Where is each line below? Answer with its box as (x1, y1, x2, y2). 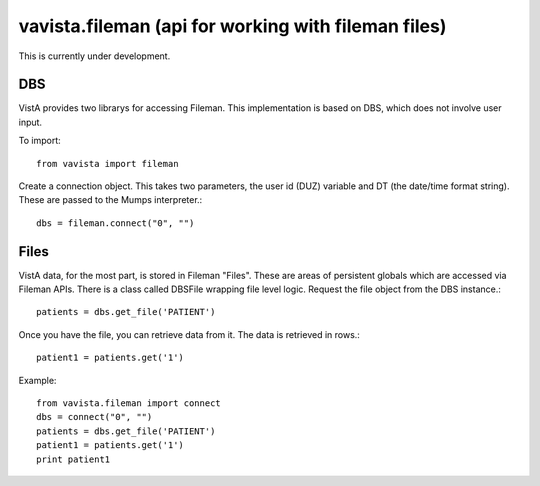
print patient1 (36, 453, 111, 465)
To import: (18, 135, 61, 147)
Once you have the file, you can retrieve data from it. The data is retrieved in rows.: (18, 328, 360, 340)
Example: (18, 374, 57, 386)
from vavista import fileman (36, 158, 179, 169)
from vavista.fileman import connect (36, 398, 222, 409)
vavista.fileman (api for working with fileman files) (18, 15, 447, 37)
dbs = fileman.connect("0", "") (36, 217, 195, 229)
